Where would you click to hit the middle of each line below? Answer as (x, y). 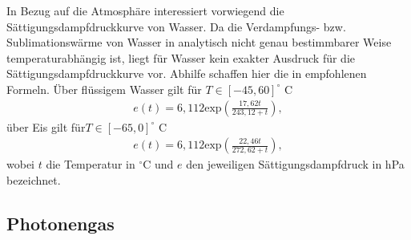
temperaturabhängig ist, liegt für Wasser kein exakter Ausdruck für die (181, 57)
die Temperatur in (91, 164)
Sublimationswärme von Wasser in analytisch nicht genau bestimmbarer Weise (199, 42)
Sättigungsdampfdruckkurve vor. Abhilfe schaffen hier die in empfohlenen (187, 73)
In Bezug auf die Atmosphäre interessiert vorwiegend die (145, 10)
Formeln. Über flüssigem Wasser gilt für (104, 89)
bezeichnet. (34, 179)
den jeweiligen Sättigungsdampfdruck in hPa (295, 164)
